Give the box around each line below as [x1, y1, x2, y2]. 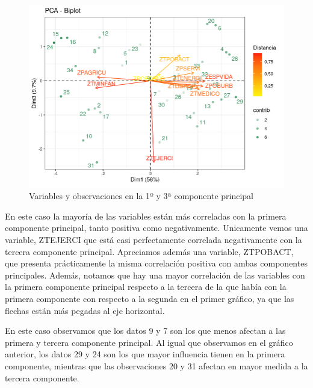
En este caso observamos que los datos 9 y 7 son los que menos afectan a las [5, 324, 286, 337]
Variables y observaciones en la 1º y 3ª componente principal [29, 189, 253, 202]
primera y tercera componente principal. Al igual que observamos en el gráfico [5, 336, 293, 348]
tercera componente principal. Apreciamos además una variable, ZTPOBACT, [5, 245, 294, 257]
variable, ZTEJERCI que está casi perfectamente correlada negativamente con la [5, 233, 302, 246]
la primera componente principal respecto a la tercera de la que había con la [5, 280, 287, 293]
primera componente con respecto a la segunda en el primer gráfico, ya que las [5, 292, 294, 304]
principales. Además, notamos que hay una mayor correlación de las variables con [5, 268, 305, 281]
